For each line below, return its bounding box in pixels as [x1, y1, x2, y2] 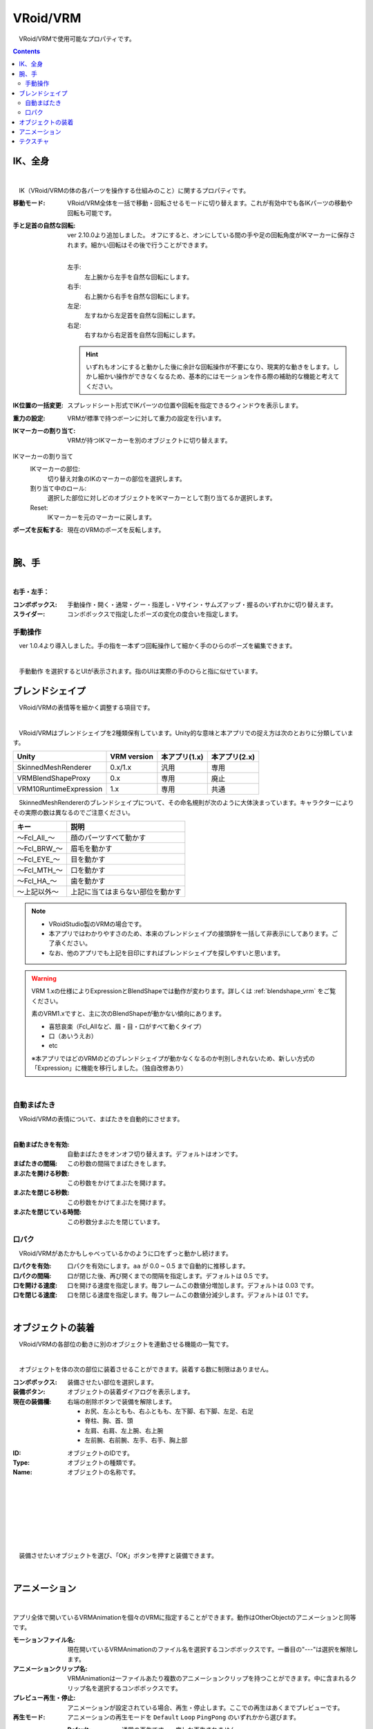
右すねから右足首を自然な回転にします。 [84, 331, 200, 339]
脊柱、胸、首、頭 [84, 1416, 133, 1425]
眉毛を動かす [70, 844, 113, 853]
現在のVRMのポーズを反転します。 [67, 526, 165, 534]
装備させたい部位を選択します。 [67, 1378, 158, 1386]
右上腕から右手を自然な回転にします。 [84, 292, 193, 300]
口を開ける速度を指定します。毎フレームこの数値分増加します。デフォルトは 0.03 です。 [67, 1281, 318, 1289]
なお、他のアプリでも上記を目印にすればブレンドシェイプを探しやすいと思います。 [48, 948, 285, 957]
